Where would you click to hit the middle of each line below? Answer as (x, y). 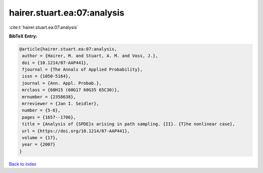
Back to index (23, 164)
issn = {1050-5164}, (47, 76)
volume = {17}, (40, 138)
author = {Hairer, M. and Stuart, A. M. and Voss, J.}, (90, 56)
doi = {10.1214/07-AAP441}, (56, 63)
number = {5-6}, (41, 110)
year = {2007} (39, 144)
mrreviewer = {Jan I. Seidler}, (61, 104)
